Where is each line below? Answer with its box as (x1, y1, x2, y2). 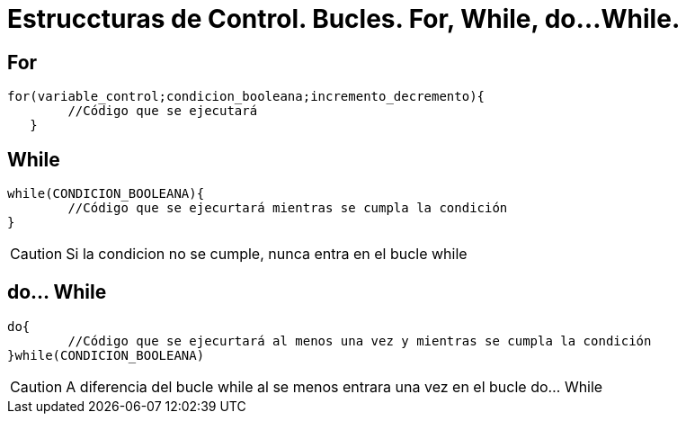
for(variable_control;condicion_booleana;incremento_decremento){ (7, 89, 486, 104)
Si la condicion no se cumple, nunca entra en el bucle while (66, 245, 468, 264)
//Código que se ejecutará (67, 103, 258, 119)
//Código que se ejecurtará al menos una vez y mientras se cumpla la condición (67, 333, 652, 348)
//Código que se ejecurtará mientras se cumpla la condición (67, 201, 508, 216)
